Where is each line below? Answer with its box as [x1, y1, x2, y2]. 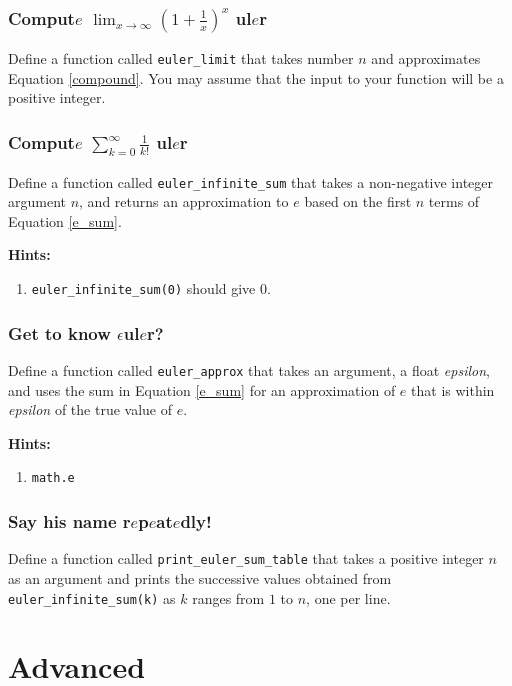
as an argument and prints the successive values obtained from [8, 567, 392, 588]
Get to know [8, 320, 111, 345]
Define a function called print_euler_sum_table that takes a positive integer [8, 548, 484, 569]
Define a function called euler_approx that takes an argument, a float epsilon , [8, 359, 490, 380]
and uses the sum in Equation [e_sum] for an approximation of [8, 379, 396, 400]
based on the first [304, 191, 412, 212]
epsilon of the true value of [8, 399, 172, 420]
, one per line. [306, 587, 391, 608]
